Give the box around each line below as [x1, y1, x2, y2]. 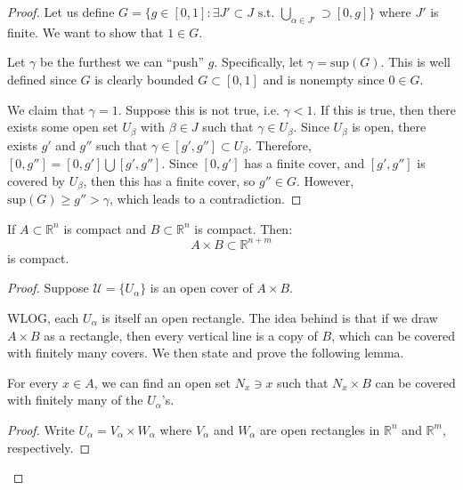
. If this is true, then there [313, 100, 456, 118]
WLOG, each [7, 309, 79, 326]
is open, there [352, 117, 426, 136]
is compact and [63, 219, 147, 237]
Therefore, [256, 135, 312, 154]
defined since [7, 69, 77, 88]
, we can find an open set [93, 373, 231, 391]
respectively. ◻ [7, 438, 91, 456]
